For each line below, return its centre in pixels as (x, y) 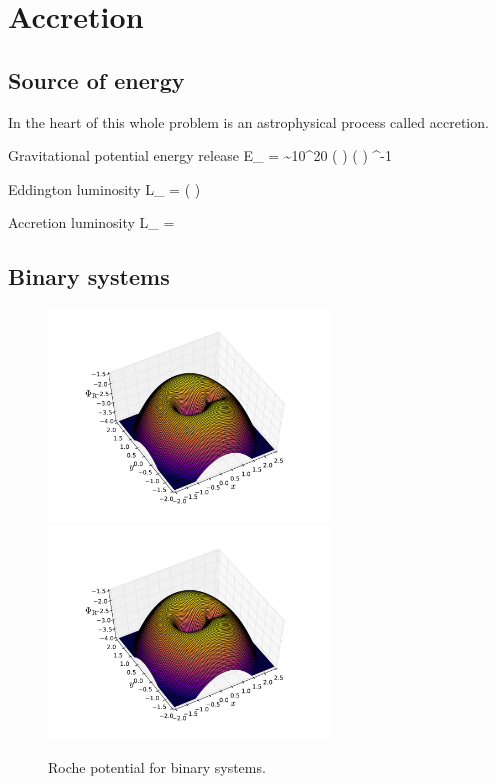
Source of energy (96, 79)
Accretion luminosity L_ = (91, 222)
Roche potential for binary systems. (157, 766)
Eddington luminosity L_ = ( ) (104, 188)
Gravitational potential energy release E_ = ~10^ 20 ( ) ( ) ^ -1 (200, 155)
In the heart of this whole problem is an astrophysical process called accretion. (248, 121)
